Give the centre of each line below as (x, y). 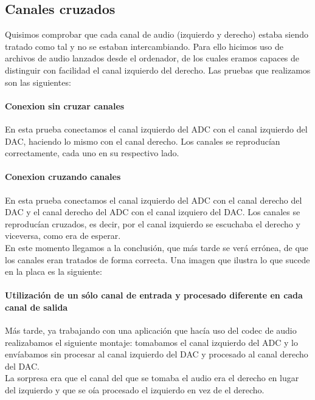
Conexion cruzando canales (63, 177)
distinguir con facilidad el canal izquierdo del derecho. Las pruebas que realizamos (158, 70)
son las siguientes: (38, 82)
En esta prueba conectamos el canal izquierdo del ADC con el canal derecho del (154, 200)
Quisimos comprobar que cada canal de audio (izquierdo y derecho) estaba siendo (157, 34)
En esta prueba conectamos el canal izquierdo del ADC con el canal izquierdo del (156, 129)
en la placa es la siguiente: (54, 271)
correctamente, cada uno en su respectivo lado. (92, 153)
